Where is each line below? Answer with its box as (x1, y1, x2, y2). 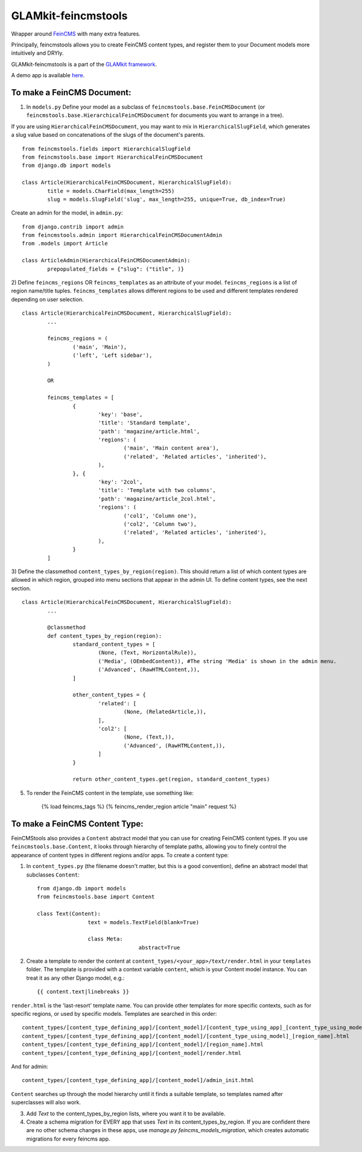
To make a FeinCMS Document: (11, 87, 132, 98)
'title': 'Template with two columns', (98, 487, 217, 494)
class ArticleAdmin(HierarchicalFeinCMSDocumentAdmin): (22, 257, 191, 264)
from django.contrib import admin (22, 223, 124, 230)
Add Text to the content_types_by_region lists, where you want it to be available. (26, 1110, 226, 1117)
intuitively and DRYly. (11, 49, 64, 57)
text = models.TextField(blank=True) (87, 919, 199, 925)
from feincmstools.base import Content (37, 893, 155, 901)
